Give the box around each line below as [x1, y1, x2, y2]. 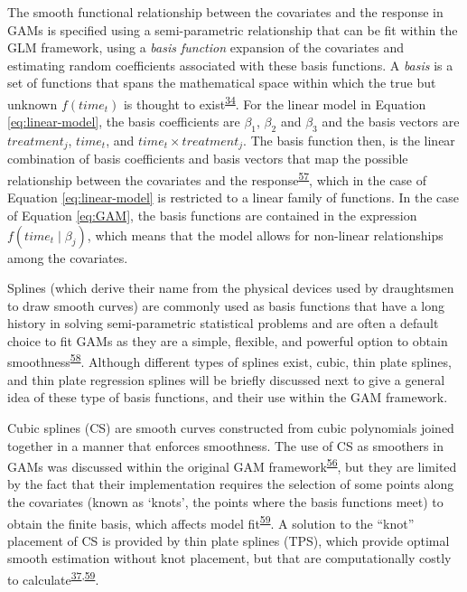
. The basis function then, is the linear [243, 131, 455, 150]
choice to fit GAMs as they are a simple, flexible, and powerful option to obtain [7, 331, 448, 350]
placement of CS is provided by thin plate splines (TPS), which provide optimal [7, 531, 450, 550]
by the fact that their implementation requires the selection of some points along [7, 475, 454, 493]
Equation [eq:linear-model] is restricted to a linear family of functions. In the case [7, 188, 460, 207]
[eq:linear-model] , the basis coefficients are [7, 112, 240, 131]
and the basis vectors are [322, 112, 460, 131]
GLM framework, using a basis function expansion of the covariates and [7, 38, 405, 57]
